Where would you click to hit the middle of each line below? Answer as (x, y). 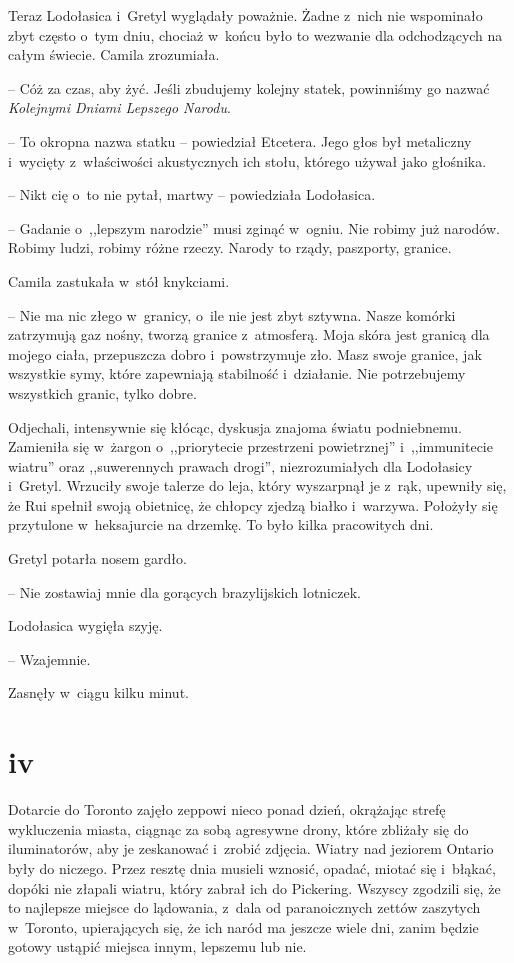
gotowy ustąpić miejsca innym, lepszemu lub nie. (157, 946)
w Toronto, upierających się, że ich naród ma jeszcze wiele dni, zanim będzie (243, 926)
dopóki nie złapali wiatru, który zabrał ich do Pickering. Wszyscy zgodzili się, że (254, 887)
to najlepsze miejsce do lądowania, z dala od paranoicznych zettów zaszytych (244, 907)
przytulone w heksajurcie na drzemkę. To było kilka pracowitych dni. (221, 524)
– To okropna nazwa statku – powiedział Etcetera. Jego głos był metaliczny (240, 140)
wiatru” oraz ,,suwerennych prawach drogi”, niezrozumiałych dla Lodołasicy (240, 465)
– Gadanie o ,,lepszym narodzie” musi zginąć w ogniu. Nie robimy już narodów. (254, 227)
